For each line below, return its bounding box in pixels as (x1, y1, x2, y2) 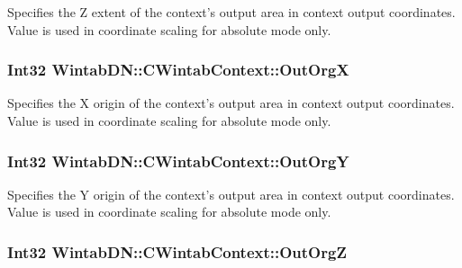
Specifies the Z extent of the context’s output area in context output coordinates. (7, 3, 456, 21)
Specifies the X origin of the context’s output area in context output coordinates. (7, 94, 455, 112)
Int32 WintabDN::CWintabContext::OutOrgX (7, 58, 349, 81)
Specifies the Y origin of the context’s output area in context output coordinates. (7, 184, 455, 203)
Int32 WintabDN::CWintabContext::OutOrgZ (7, 240, 347, 263)
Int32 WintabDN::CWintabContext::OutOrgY (7, 149, 349, 172)
